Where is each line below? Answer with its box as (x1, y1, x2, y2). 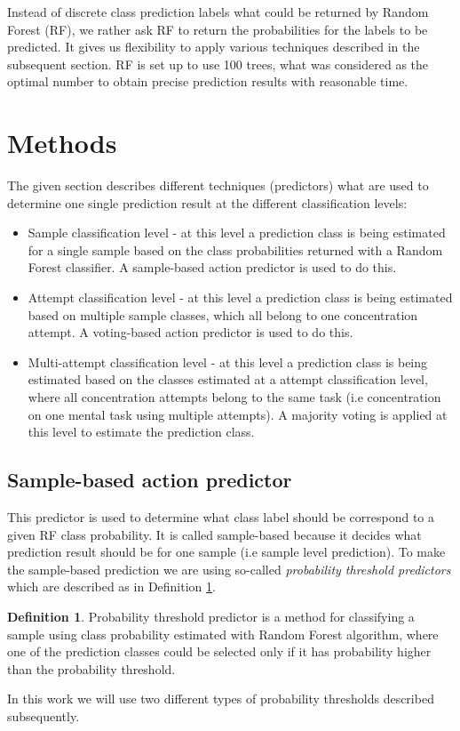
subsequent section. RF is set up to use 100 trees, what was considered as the (7, 54, 429, 73)
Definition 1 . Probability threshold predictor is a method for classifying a (7, 606, 415, 625)
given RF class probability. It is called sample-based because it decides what (7, 525, 422, 543)
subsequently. (7, 706, 80, 725)
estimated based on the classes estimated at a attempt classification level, (28, 370, 428, 389)
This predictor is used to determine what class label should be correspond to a (7, 508, 434, 526)
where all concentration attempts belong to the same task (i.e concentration (28, 388, 441, 406)
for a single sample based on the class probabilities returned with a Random (28, 240, 443, 259)
